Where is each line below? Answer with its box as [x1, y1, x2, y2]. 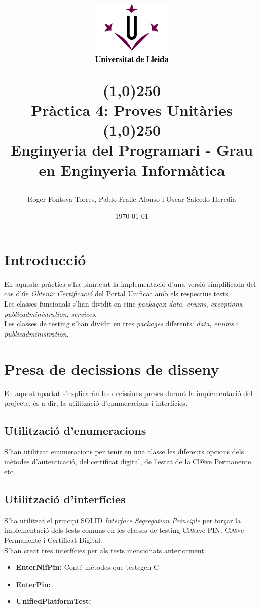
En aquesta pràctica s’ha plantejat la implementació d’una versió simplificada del [4, 278, 256, 289]
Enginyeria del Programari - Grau [10, 139, 253, 160]
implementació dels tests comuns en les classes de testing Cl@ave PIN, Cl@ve [4, 525, 244, 535]
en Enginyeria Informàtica [39, 159, 225, 180]
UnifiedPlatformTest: [16, 596, 91, 606]
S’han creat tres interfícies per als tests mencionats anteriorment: [4, 544, 206, 555]
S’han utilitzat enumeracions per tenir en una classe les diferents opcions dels [4, 446, 244, 457]
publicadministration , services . [4, 308, 97, 319]
